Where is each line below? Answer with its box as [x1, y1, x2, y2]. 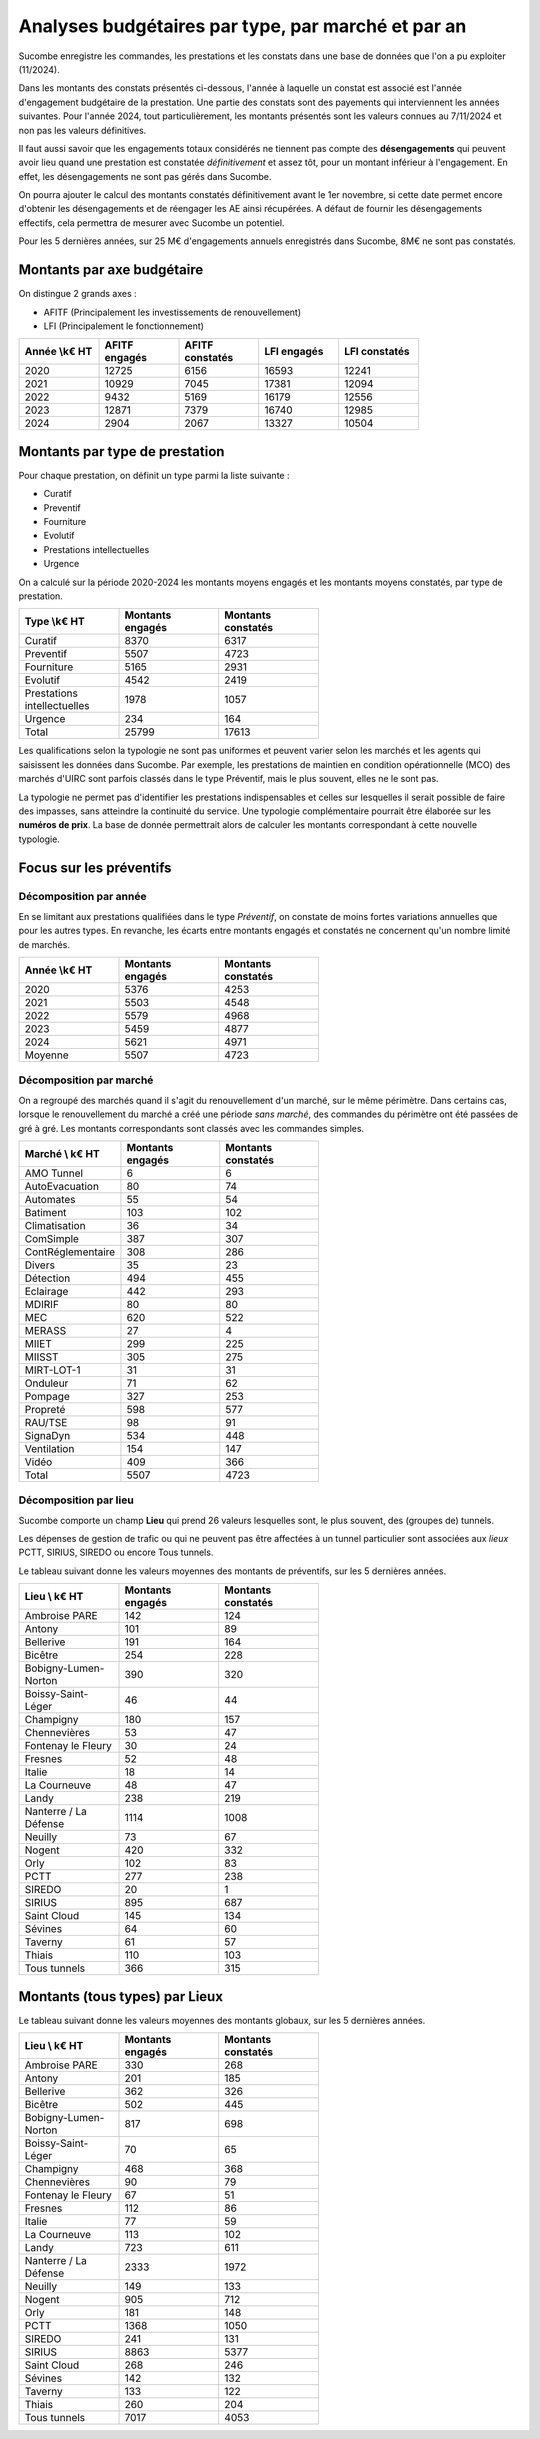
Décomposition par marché [18, 1073, 154, 1087]
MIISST [24, 1350, 59, 1364]
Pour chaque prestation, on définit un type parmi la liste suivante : [18, 469, 290, 481]
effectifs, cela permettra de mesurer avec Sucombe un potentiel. [18, 216, 285, 229]
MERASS [24, 1323, 67, 1337]
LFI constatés [343, 345, 410, 359]
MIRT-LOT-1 [24, 1363, 81, 1377]
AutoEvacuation [24, 1179, 100, 1193]
